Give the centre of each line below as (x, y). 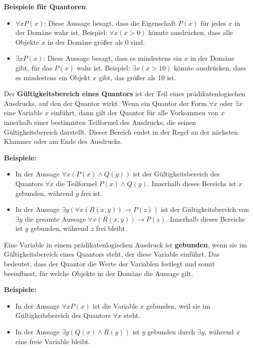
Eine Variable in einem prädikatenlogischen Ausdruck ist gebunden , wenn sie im (126, 244)
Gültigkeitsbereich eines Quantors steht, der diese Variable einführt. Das (112, 254)
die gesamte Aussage (55, 218)
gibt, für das (34, 67)
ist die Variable (115, 305)
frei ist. (91, 193)
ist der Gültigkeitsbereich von (205, 209)
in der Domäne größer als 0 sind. (96, 42)
